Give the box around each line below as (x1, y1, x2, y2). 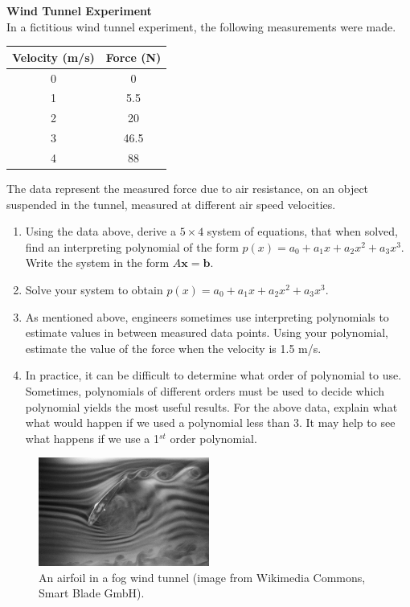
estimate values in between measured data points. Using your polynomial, (25, 324, 388, 341)
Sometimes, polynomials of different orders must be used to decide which (25, 382, 384, 399)
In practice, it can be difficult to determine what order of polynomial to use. (25, 367, 402, 383)
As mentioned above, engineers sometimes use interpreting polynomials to (25, 308, 389, 325)
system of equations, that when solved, (207, 223, 398, 240)
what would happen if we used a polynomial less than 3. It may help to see (25, 414, 396, 431)
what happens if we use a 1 (25, 429, 159, 446)
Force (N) (105, 48, 162, 65)
